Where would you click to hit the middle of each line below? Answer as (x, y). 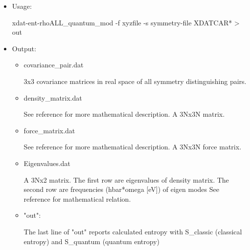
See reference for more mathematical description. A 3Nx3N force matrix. (133, 147)
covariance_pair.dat (54, 65)
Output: (24, 48)
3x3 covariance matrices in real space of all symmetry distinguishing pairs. (135, 81)
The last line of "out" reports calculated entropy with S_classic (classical (133, 231)
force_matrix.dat (49, 130)
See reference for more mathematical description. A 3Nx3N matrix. (124, 114)
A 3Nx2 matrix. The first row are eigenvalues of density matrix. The (126, 179)
